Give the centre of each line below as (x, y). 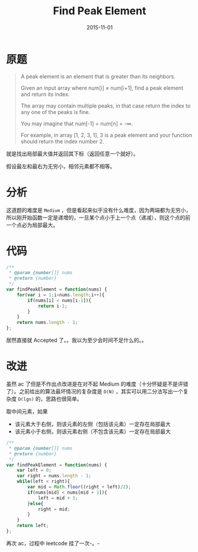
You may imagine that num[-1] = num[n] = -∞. (77, 124)
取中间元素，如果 (27, 411)
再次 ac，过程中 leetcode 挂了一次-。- (53, 543)
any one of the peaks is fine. (55, 112)
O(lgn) (26, 399)
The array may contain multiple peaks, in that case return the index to (106, 106)
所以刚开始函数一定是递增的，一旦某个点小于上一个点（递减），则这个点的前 (98, 217)
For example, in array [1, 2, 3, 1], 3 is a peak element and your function (106, 135)
